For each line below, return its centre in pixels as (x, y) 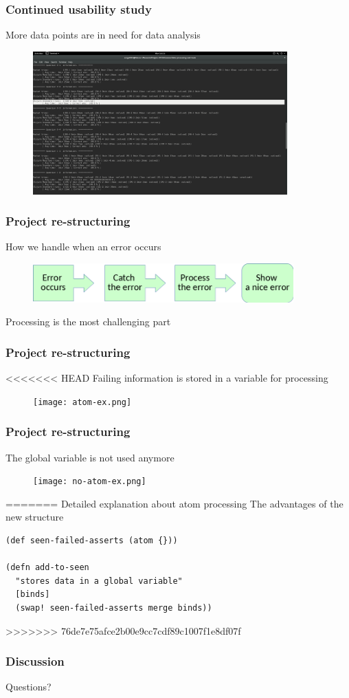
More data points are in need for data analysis (103, 35)
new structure (35, 517)
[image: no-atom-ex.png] (90, 482)
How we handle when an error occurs (83, 247)
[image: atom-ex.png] (82, 402)
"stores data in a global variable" (99, 581)
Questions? (29, 687)
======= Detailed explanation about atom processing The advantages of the (174, 503)
